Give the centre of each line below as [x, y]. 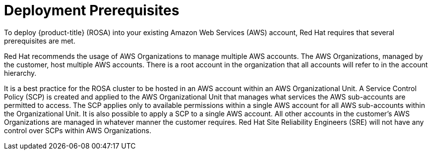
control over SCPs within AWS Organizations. [78, 130]
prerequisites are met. [40, 41]
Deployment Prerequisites [92, 10]
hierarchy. [20, 73]
